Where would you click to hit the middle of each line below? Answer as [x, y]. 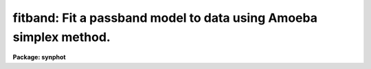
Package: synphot [39, 57]
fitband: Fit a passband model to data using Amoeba [165, 18]
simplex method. [62, 37]
